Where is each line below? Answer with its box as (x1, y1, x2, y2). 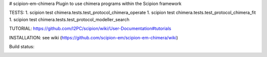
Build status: (9, 43, 35, 49)
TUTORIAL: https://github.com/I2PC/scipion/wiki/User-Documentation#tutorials (9, 26, 172, 31)
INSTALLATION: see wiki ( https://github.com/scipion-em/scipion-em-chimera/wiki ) (9, 34, 178, 40)
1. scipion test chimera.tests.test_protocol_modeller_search (9, 16, 130, 22)
